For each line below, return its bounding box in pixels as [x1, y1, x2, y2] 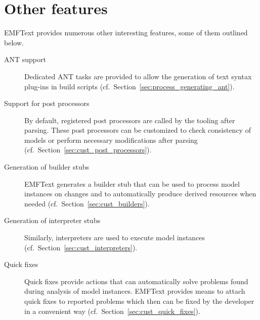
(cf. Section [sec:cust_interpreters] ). [24, 242, 138, 252]
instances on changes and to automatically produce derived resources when [24, 188, 256, 199]
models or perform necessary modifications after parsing [24, 134, 198, 145]
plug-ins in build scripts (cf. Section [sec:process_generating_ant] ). [24, 81, 235, 91]
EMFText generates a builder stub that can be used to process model [24, 178, 240, 189]
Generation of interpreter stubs [4, 215, 101, 226]
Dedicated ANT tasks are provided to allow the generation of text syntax [24, 71, 252, 81]
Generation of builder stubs [4, 162, 89, 172]
